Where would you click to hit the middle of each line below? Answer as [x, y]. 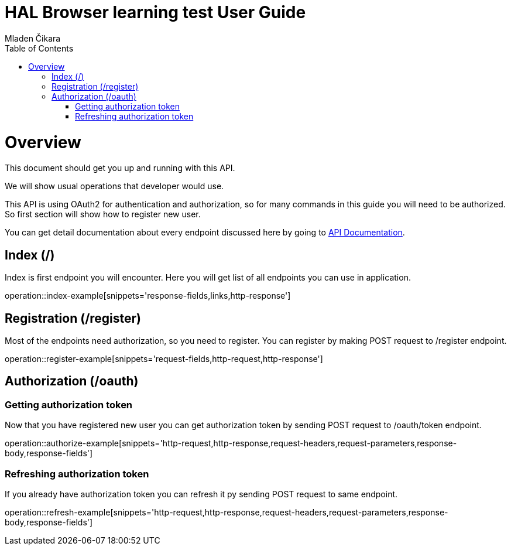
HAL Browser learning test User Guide [155, 12]
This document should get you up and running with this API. [120, 168]
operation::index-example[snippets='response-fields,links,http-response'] [148, 296]
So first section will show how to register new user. [103, 214]
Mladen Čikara [33, 38]
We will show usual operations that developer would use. [114, 186]
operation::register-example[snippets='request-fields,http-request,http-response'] [164, 358]
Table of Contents [39, 48]
